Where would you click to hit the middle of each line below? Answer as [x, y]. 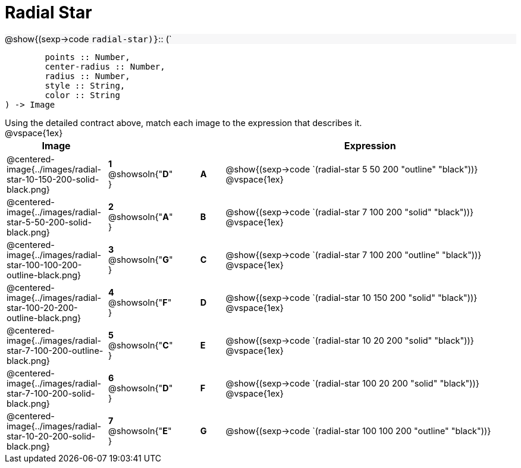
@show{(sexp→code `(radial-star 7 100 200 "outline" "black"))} [354, 255]
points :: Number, [87, 57]
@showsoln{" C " [141, 345]
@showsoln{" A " [141, 217]
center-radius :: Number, [105, 66]
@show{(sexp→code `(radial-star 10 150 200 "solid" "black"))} [351, 297]
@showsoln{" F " [140, 303]
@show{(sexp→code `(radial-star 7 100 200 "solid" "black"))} [350, 212]
